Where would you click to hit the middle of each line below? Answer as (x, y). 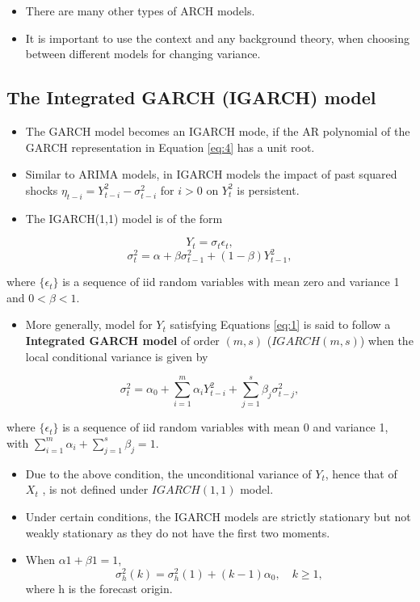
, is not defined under (95, 489)
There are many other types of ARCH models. (140, 11)
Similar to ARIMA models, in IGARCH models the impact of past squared (211, 174)
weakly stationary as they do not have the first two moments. (178, 532)
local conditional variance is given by (117, 356)
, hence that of (361, 473)
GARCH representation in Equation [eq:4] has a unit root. (170, 147)
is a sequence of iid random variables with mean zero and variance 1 (231, 282)
